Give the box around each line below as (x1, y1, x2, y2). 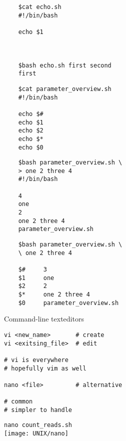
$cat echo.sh (18, 3, 61, 10)
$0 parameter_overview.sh (18, 299, 119, 306)
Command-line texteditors (4, 313, 84, 324)
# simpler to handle (4, 406, 72, 413)
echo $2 (18, 127, 43, 134)
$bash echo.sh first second (18, 61, 111, 69)
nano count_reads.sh (4, 421, 72, 429)
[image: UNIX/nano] (4, 430, 68, 437)
